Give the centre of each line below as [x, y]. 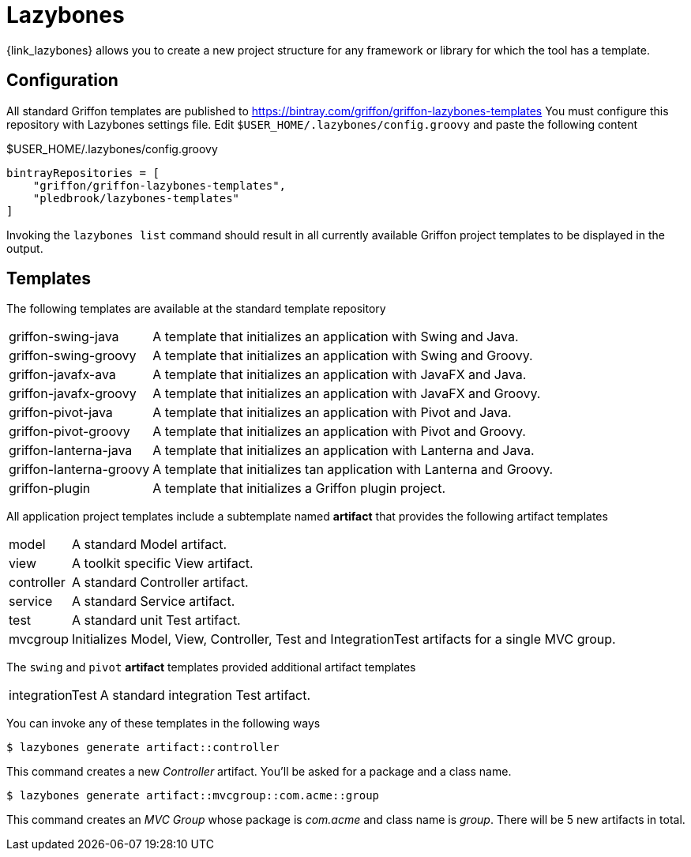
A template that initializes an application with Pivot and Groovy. [339, 432]
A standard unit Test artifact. [156, 620]
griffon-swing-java [64, 337]
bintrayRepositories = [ [83, 173]
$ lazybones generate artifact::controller [143, 748]
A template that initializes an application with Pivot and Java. [332, 413]
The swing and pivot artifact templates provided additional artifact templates [211, 667]
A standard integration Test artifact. [205, 695]
